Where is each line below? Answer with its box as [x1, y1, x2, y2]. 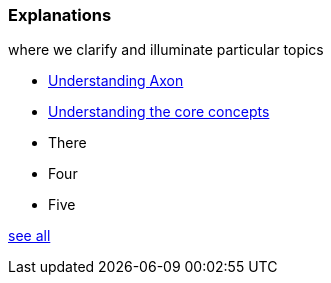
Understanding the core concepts [48, 103, 270, 121]
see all [8, 227, 51, 245]
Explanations [8, 5, 112, 25]
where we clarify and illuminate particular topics [8, 41, 324, 59]
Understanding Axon [48, 72, 184, 90]
